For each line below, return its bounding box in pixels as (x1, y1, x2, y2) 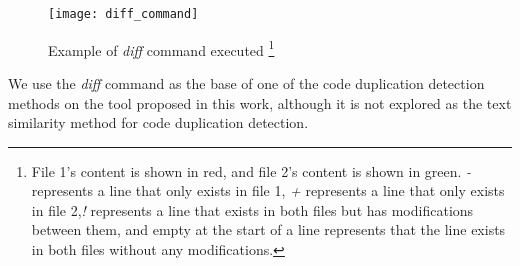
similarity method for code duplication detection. (8, 112, 309, 133)
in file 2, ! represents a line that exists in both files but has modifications (31, 199, 474, 220)
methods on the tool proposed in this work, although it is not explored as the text (8, 92, 512, 113)
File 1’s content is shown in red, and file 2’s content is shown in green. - (31, 160, 472, 181)
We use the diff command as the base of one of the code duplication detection (8, 72, 485, 93)
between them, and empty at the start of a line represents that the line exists (31, 219, 506, 240)
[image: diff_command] (48, 7, 199, 21)
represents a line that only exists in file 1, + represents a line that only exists (31, 180, 505, 201)
